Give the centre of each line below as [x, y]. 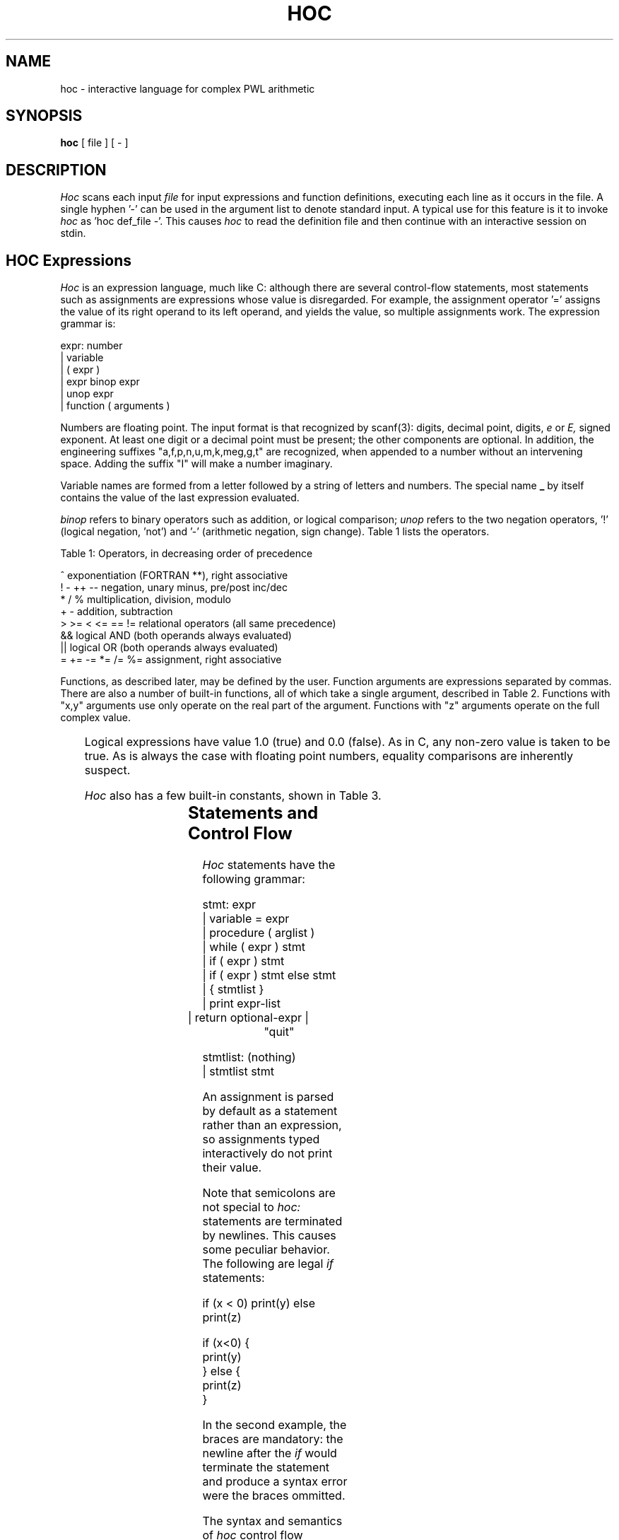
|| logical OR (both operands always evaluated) [169, 648]
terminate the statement [266, 1468]
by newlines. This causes [269, 1236]
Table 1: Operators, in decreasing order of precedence [187, 554]
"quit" [279, 1032]
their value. [232, 1168]
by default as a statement [270, 1111]
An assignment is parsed [268, 1097]
